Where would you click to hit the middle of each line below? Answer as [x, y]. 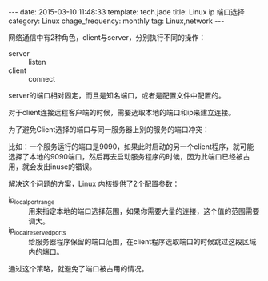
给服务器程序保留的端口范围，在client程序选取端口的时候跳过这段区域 [142, 241]
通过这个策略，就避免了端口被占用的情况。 [78, 268]
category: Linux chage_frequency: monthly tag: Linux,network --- [116, 21]
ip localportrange [32, 200]
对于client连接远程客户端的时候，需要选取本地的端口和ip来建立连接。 [122, 112]
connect [42, 79]
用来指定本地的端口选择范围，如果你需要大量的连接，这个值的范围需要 [144, 211]
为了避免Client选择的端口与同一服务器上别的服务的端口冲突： [109, 129]
